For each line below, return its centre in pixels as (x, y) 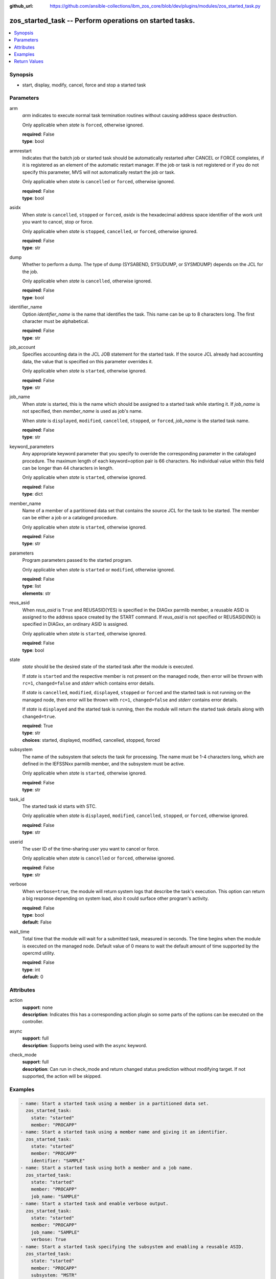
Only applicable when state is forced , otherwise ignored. (83, 125)
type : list (31, 586)
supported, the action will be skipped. (62, 1076)
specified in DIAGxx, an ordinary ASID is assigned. (75, 624)
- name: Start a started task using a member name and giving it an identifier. (124, 1132)
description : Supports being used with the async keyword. (85, 1045)
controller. (33, 1022)
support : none (38, 1007)
